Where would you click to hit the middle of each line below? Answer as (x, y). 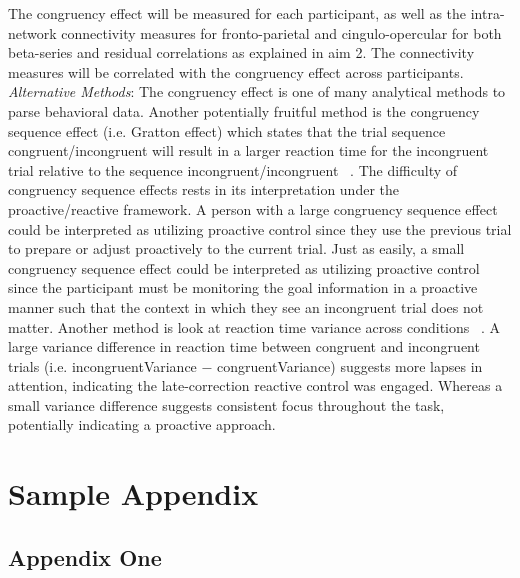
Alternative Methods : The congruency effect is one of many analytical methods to (257, 91)
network (32, 32)
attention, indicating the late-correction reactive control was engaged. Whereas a (255, 385)
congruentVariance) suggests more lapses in (350, 365)
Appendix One (85, 556)
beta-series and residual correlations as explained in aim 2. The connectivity (241, 52)
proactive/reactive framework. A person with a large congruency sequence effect (253, 208)
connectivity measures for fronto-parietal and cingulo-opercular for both (281, 32)
